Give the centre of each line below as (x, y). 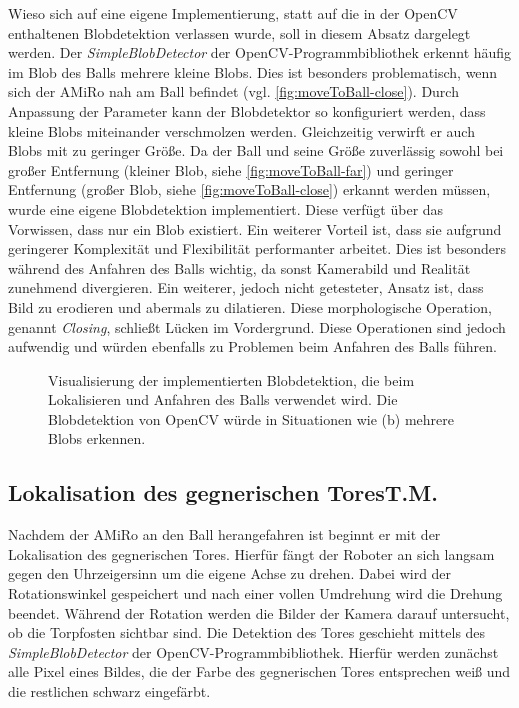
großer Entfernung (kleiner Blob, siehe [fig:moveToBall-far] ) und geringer (231, 169)
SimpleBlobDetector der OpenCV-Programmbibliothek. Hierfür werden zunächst (253, 651)
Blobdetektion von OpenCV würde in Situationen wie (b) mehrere (251, 418)
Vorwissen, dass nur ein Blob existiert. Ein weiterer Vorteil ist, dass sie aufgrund (255, 228)
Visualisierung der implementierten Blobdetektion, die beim (231, 379)
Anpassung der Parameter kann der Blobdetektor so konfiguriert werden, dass (247, 110)
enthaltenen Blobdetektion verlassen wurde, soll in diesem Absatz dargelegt (239, 32)
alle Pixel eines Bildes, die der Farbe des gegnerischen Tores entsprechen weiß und (259, 671)
